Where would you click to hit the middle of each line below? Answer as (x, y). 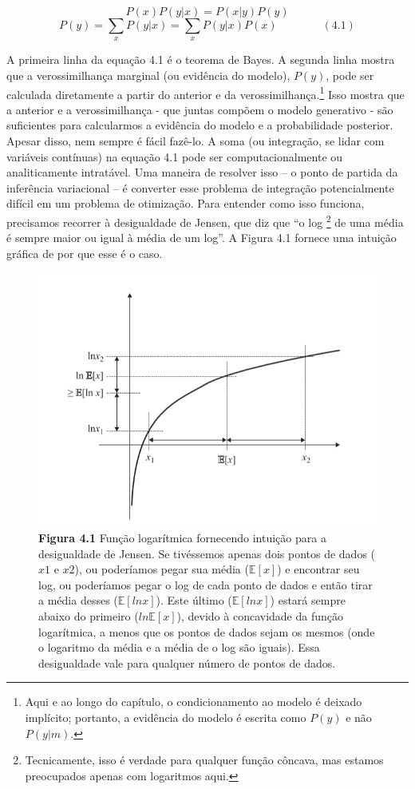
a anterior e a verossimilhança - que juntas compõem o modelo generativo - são (200, 109)
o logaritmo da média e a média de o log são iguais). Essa (179, 647)
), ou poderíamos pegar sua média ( (162, 569)
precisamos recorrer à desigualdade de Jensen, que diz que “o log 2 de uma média (205, 220)
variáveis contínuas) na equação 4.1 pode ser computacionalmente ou (175, 156)
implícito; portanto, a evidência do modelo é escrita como (166, 717)
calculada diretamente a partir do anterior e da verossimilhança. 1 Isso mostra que (206, 93)
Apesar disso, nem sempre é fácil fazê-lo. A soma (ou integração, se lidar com (196, 141)
